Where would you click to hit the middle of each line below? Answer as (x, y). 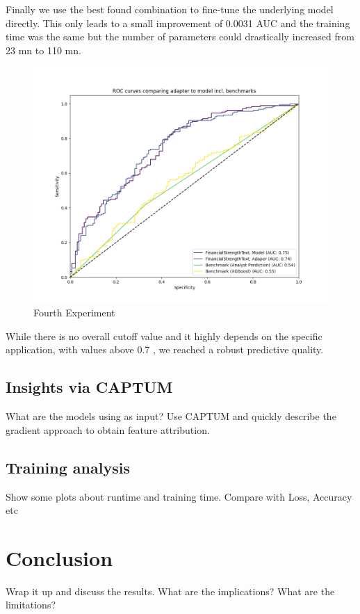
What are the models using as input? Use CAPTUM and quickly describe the (171, 416)
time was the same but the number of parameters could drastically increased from (180, 37)
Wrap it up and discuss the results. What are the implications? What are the (170, 591)
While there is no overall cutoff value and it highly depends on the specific (164, 336)
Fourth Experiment (74, 313)
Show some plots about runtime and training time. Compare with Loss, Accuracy (179, 496)
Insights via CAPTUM (89, 387)
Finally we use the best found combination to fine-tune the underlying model (170, 9)
